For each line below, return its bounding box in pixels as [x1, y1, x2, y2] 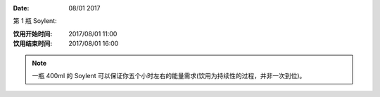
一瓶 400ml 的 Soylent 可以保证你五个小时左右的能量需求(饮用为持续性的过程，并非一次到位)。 [32, 71, 306, 80]
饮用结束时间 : [13, 39, 53, 48]
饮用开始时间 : [13, 29, 53, 38]
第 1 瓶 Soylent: [13, 17, 57, 25]
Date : [13, 4, 30, 12]
